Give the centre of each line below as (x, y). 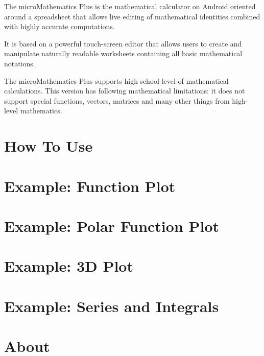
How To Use (49, 146)
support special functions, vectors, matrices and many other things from (117, 100)
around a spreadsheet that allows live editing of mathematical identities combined (132, 16)
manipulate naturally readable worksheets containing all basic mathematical (123, 53)
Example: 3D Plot (69, 266)
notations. (20, 63)
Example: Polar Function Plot (112, 226)
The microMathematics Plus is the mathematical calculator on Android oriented (130, 6)
